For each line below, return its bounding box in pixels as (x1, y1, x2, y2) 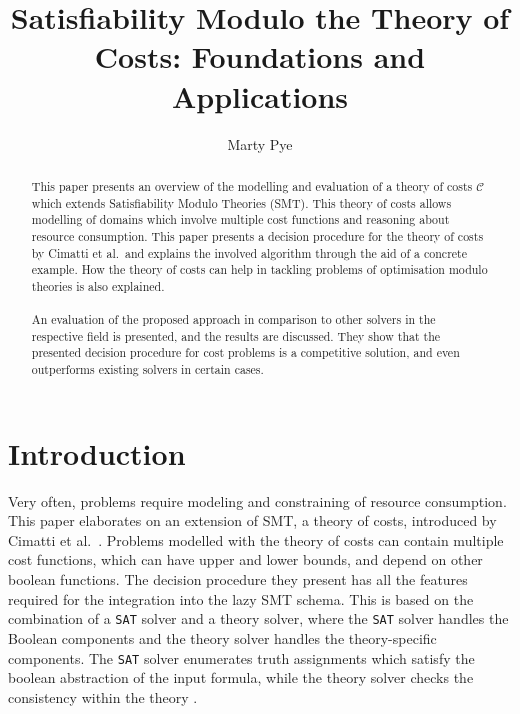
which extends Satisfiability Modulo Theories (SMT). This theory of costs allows (31, 194, 452, 211)
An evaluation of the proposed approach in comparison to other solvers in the (31, 311, 436, 328)
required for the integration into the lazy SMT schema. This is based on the (8, 588, 474, 609)
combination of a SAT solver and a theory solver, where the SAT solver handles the (8, 608, 509, 629)
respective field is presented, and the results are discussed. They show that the (31, 327, 441, 344)
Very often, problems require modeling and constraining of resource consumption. (8, 490, 507, 511)
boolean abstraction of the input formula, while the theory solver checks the (8, 667, 474, 688)
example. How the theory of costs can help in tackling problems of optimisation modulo (31, 261, 488, 278)
